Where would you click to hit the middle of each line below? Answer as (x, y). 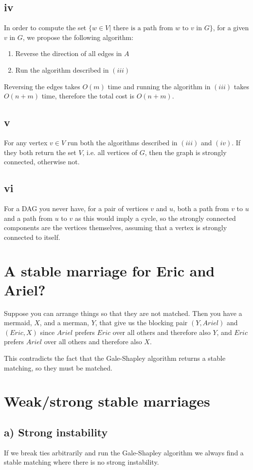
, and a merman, (64, 323)
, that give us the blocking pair (141, 323)
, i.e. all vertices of (110, 152)
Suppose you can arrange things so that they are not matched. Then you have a (123, 313)
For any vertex (26, 142)
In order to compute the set (45, 28)
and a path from (28, 218)
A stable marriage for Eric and (109, 270)
